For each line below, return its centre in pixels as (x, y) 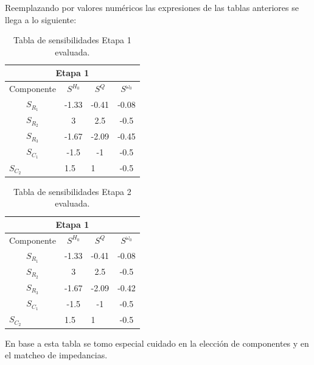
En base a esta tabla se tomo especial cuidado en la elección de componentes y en (157, 343)
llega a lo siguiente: (41, 19)
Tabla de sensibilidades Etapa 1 (72, 40)
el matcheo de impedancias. (56, 355)
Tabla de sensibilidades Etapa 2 (72, 191)
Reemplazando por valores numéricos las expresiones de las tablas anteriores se (152, 7)
